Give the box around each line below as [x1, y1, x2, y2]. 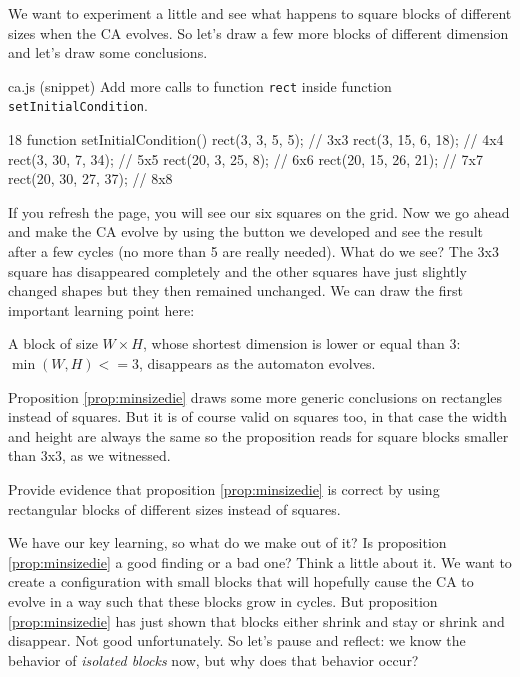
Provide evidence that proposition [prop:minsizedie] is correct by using [8, 479, 440, 499]
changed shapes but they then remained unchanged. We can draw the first [8, 280, 463, 301]
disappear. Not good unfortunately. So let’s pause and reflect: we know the [8, 630, 466, 651]
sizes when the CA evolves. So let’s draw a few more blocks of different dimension [8, 22, 509, 43]
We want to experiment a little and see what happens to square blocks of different [8, 3, 512, 23]
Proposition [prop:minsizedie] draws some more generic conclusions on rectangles [8, 386, 503, 407]
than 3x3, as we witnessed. [8, 445, 171, 466]
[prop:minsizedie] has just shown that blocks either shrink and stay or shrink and [8, 610, 505, 631]
